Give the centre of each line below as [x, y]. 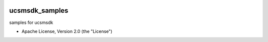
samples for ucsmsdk [31, 22]
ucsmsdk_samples [39, 10]
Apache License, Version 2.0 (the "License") [67, 31]
